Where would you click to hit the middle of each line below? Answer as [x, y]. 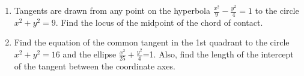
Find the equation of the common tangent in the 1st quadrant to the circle [152, 42]
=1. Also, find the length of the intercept [218, 54]
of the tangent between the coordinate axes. [95, 66]
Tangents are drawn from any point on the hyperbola [112, 10]
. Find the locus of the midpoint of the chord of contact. [159, 22]
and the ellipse [90, 54]
